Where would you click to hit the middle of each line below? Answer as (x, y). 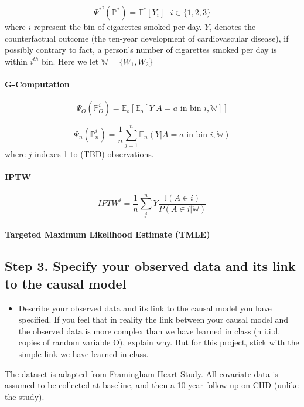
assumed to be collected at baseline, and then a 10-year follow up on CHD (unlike (152, 385)
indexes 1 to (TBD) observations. (94, 154)
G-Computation (37, 84)
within (16, 61)
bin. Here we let (70, 61)
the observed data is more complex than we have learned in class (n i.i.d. (149, 330)
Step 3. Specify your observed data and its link (150, 266)
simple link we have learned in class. (83, 353)
